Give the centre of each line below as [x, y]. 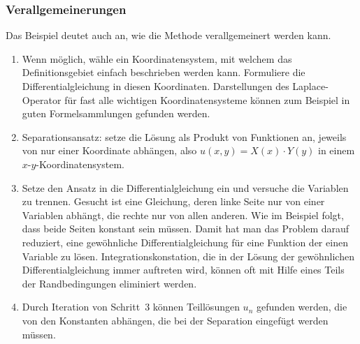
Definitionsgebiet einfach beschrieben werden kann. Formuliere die [164, 72]
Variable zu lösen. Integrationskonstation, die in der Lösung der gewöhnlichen [188, 256]
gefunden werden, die [302, 307]
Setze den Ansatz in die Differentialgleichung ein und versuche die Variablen [185, 187]
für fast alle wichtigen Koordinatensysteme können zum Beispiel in [207, 99]
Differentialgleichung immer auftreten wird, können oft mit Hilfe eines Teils [183, 270]
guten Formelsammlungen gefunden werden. [116, 113]
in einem [337, 150]
